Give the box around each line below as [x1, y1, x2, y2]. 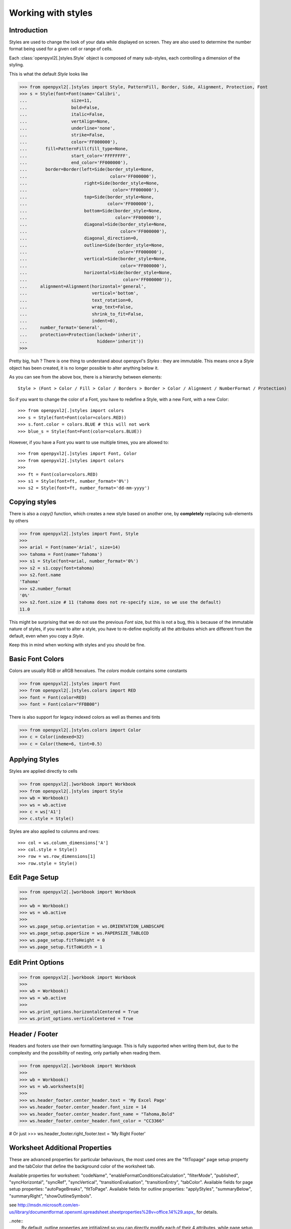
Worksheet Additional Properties [9, 1143, 112, 1152]
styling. [9, 62, 24, 68]
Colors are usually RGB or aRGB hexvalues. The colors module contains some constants [9, 668, 187, 673]
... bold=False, [19, 105, 100, 110]
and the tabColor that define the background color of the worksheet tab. [9, 1163, 156, 1170]
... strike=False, [19, 132, 105, 138]
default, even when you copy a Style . [9, 633, 84, 639]
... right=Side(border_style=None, [19, 180, 159, 186]
